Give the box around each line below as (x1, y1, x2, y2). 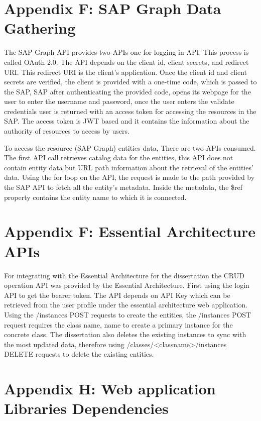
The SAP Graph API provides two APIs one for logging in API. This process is (4, 47, 249, 57)
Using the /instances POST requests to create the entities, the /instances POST (4, 309, 251, 320)
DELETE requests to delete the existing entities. (4, 349, 154, 359)
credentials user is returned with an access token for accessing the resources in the (4, 106, 256, 116)
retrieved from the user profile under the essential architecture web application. (4, 299, 248, 310)
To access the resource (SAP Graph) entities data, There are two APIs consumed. (4, 142, 256, 153)
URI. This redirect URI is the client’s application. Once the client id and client (4, 66, 247, 77)
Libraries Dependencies (4, 398, 169, 418)
